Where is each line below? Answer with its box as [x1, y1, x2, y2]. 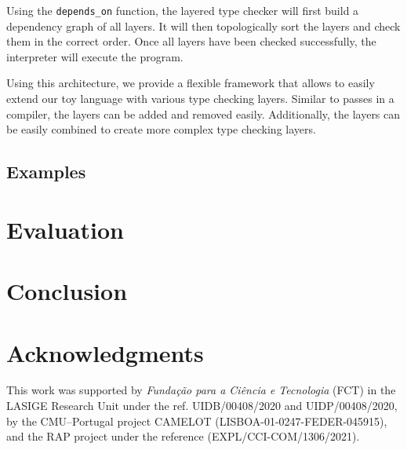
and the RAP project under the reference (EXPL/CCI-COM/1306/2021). [6, 428, 360, 445]
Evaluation [6, 213, 124, 245]
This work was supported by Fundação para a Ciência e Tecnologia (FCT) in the [6, 382, 396, 398]
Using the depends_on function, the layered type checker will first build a [6, 2, 359, 18]
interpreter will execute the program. [6, 48, 184, 64]
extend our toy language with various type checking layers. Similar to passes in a [6, 90, 394, 107]
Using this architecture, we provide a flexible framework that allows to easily [6, 75, 375, 91]
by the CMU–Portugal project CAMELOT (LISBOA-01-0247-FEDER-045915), [6, 412, 387, 429]
